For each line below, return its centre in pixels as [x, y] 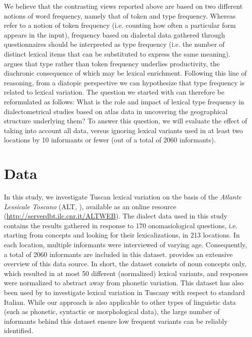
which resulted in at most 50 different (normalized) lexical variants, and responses [126, 273]
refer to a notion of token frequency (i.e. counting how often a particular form [120, 25]
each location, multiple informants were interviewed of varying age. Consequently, [126, 244]
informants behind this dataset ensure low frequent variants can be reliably [116, 321]
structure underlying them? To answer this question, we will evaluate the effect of [126, 121]
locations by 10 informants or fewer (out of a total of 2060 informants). [110, 140]
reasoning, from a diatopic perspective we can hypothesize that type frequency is [124, 82]
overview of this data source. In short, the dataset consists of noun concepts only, [125, 264]
